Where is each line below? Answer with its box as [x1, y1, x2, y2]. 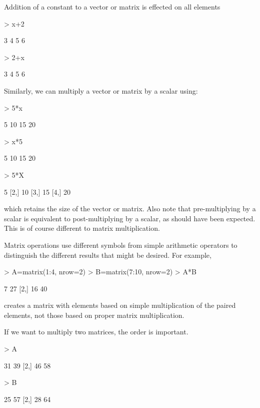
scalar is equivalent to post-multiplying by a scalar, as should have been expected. [4, 213, 255, 223]
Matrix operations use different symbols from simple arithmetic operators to [4, 239, 237, 250]
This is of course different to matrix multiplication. [4, 223, 160, 233]
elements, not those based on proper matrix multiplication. [4, 309, 184, 320]
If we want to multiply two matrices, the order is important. [4, 326, 188, 337]
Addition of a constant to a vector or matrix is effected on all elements [4, 2, 220, 12]
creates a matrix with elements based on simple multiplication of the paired [4, 300, 236, 310]
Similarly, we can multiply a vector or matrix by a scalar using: [4, 85, 198, 96]
